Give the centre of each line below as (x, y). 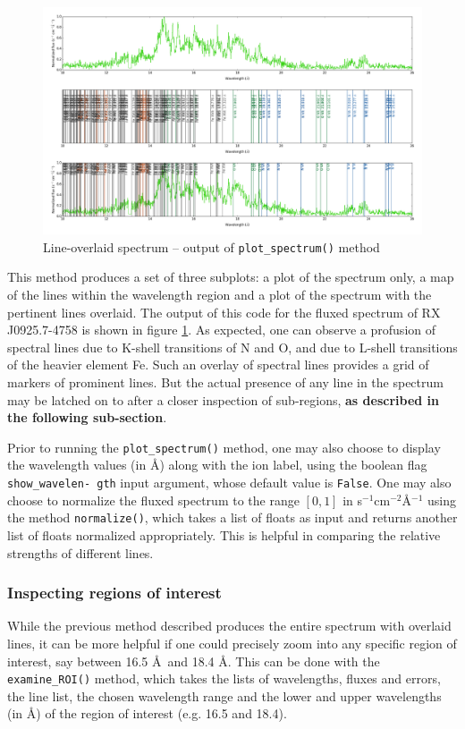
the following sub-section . (87, 417)
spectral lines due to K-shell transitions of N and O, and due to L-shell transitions (232, 347)
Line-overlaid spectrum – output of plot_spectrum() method (211, 246)
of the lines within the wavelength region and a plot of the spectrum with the (220, 295)
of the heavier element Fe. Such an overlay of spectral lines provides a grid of (218, 364)
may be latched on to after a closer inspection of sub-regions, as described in (223, 399)
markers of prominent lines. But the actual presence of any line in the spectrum (225, 382)
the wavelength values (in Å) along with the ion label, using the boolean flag (217, 465)
